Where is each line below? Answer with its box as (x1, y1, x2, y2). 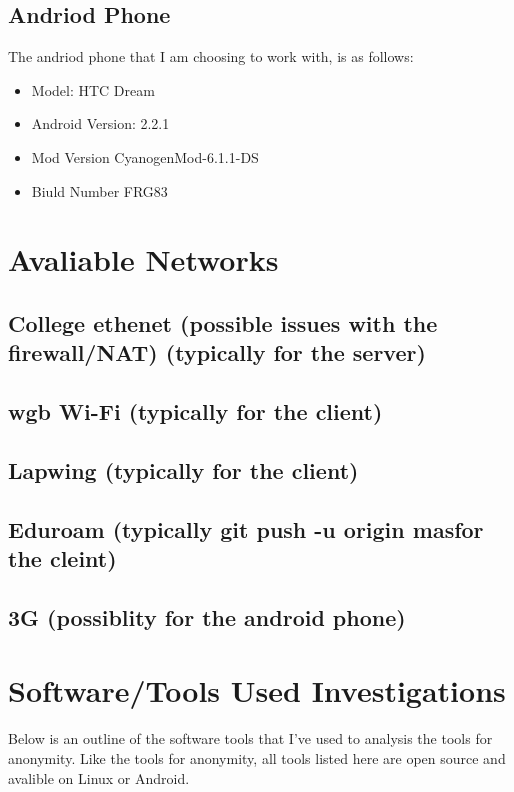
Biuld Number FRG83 (31, 180, 168, 201)
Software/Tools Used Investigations (8, 670, 506, 711)
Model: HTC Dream (31, 79, 155, 100)
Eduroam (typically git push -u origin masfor (8, 513, 484, 544)
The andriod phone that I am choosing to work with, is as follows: (8, 46, 414, 67)
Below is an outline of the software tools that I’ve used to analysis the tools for (8, 728, 493, 749)
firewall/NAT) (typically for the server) (8, 337, 426, 368)
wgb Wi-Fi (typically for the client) (8, 396, 383, 427)
